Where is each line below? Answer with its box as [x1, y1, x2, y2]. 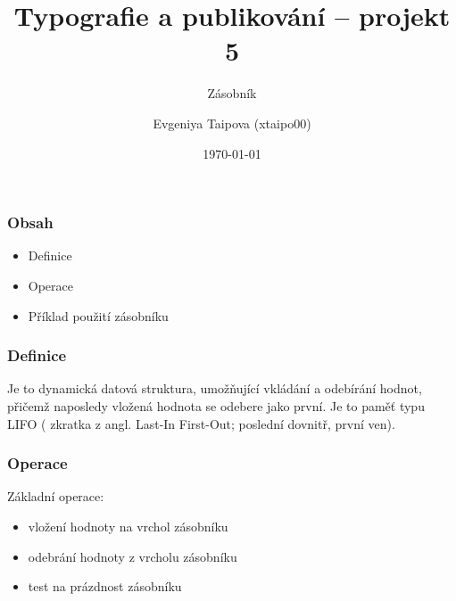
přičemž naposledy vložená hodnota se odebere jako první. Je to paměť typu [7, 396, 425, 415]
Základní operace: [7, 487, 104, 506]
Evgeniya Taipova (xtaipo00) [153, 113, 311, 132]
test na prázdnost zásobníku [28, 577, 182, 596]
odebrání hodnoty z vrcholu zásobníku [28, 547, 237, 565]
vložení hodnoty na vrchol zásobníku [28, 516, 228, 535]
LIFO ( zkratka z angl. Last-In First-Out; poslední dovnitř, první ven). [7, 414, 395, 432]
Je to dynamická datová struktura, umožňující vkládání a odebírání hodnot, [7, 379, 422, 398]
